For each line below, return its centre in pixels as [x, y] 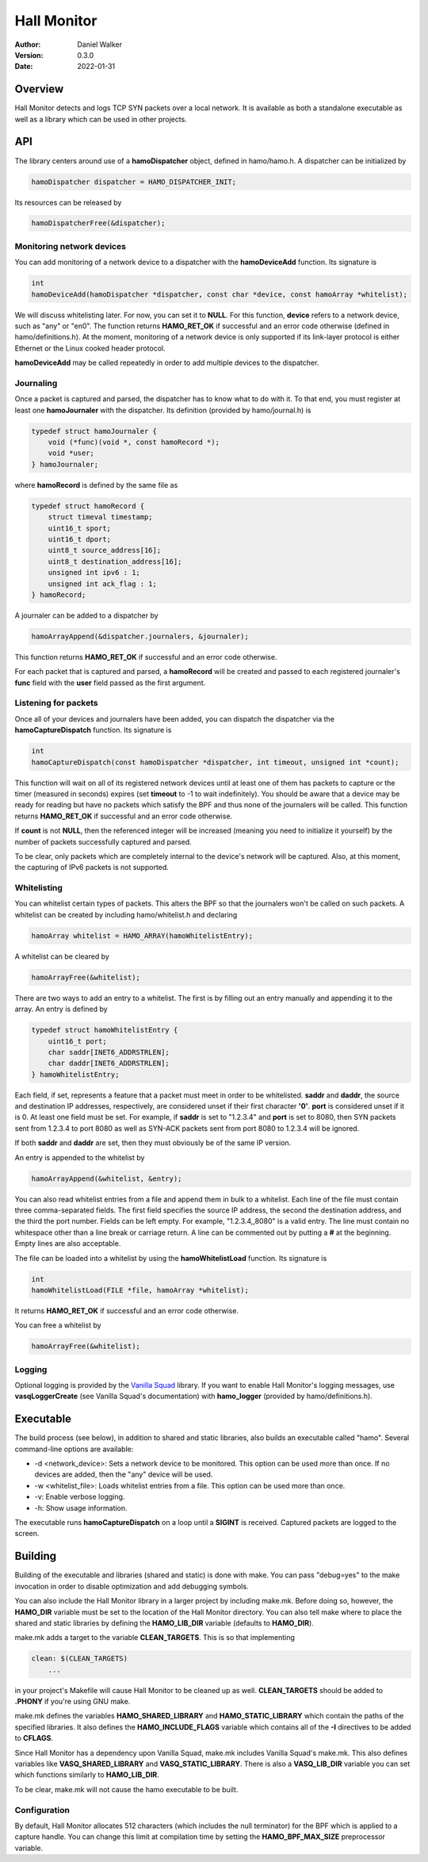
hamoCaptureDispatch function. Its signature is [93, 730]
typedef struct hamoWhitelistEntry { [105, 1030]
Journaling [36, 383]
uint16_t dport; [79, 539]
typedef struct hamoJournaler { [94, 431]
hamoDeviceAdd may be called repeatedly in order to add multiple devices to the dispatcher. [167, 363]
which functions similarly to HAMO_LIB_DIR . [87, 1775]
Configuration [42, 1810]
